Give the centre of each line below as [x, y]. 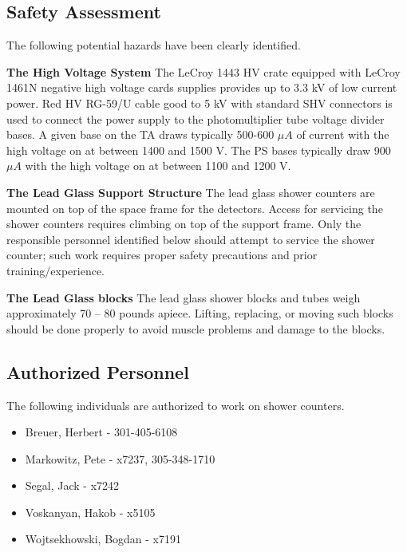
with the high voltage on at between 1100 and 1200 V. [158, 166]
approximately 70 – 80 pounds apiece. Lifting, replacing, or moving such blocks [200, 313]
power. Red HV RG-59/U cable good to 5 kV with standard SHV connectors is [200, 103]
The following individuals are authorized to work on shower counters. [176, 405]
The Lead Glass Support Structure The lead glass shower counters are [191, 192]
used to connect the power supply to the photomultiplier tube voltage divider [196, 118]
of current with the [343, 134]
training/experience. [55, 270]
